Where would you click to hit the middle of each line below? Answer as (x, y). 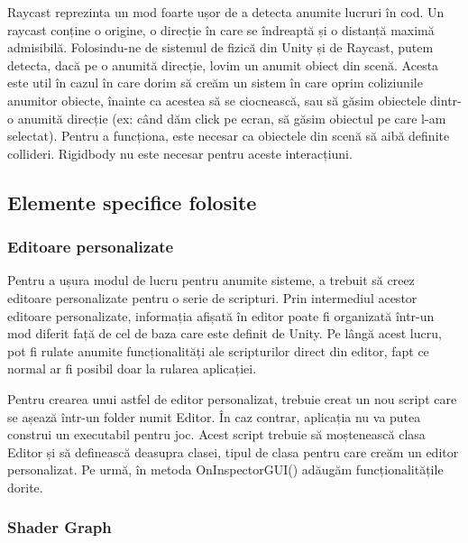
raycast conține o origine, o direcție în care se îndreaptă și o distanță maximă (221, 29)
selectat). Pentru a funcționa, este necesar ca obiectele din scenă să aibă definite (229, 136)
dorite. (25, 487)
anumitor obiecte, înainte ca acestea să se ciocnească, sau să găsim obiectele (217, 100)
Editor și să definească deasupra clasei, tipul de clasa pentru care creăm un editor (233, 451)
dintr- (446, 100)
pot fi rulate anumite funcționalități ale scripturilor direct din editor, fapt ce (218, 350)
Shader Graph (60, 527)
